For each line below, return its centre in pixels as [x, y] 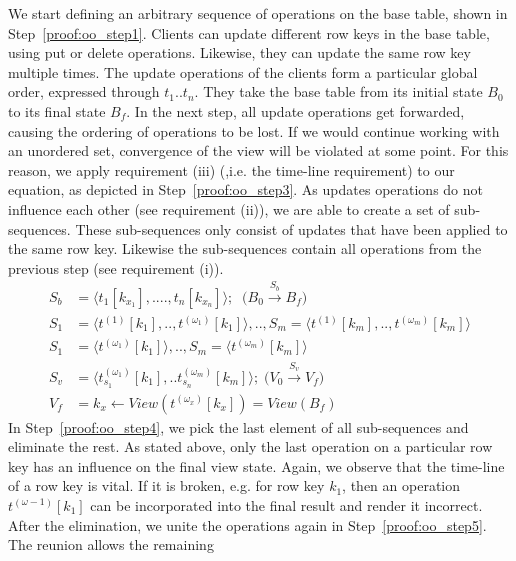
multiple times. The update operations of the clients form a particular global [243, 71]
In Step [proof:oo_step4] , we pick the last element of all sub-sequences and [238, 426]
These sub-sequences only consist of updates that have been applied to [291, 228]
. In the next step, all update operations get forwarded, [295, 110]
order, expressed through [84, 91]
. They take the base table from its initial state [338, 91]
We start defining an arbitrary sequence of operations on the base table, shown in [258, 13]
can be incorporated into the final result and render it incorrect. [286, 504]
